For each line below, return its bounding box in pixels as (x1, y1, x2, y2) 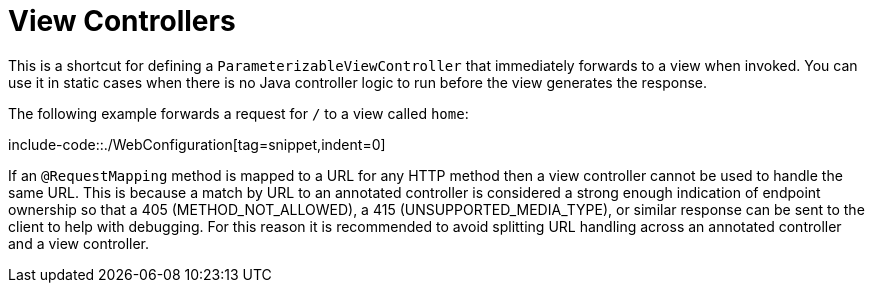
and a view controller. (8, 234, 150, 252)
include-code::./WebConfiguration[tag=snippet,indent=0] (8, 135, 386, 153)
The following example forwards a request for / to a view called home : (8, 104, 469, 122)
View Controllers (8, 4, 236, 38)
